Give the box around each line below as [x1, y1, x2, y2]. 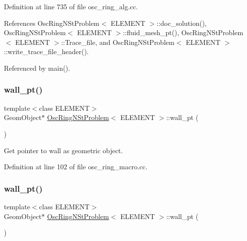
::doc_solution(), [156, 18, 207, 28]
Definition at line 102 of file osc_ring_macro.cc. [4, 161, 148, 172]
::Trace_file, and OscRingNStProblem [61, 37, 175, 47]
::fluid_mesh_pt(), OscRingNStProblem [123, 27, 244, 38]
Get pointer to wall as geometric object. [4, 145, 123, 155]
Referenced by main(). [4, 62, 70, 73]
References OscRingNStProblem [4, 18, 100, 28]
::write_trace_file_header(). [4, 46, 89, 57]
